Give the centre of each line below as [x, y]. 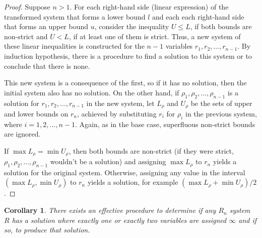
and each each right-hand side [198, 16]
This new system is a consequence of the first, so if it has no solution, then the [125, 83]
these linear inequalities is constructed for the [74, 46]
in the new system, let [120, 103]
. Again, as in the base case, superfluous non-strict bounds [165, 124]
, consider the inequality [132, 26]
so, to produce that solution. [47, 230]
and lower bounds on [36, 113]
